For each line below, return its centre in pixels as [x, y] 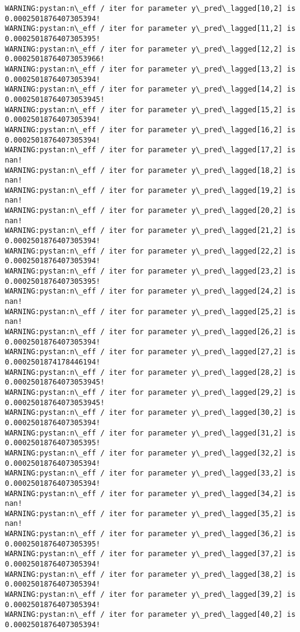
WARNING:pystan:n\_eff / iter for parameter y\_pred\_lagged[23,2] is [150, 271]
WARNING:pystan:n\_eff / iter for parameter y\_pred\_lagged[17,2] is [150, 150]
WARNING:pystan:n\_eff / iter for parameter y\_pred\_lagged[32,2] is [150, 453]
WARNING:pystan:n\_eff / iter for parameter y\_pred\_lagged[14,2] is [150, 89]
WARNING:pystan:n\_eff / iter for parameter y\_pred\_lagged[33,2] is [150, 473]
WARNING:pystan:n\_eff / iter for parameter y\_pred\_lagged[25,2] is [150, 311]
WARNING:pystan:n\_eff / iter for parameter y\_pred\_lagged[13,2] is [150, 69]
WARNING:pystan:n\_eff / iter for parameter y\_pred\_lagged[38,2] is [150, 574]
